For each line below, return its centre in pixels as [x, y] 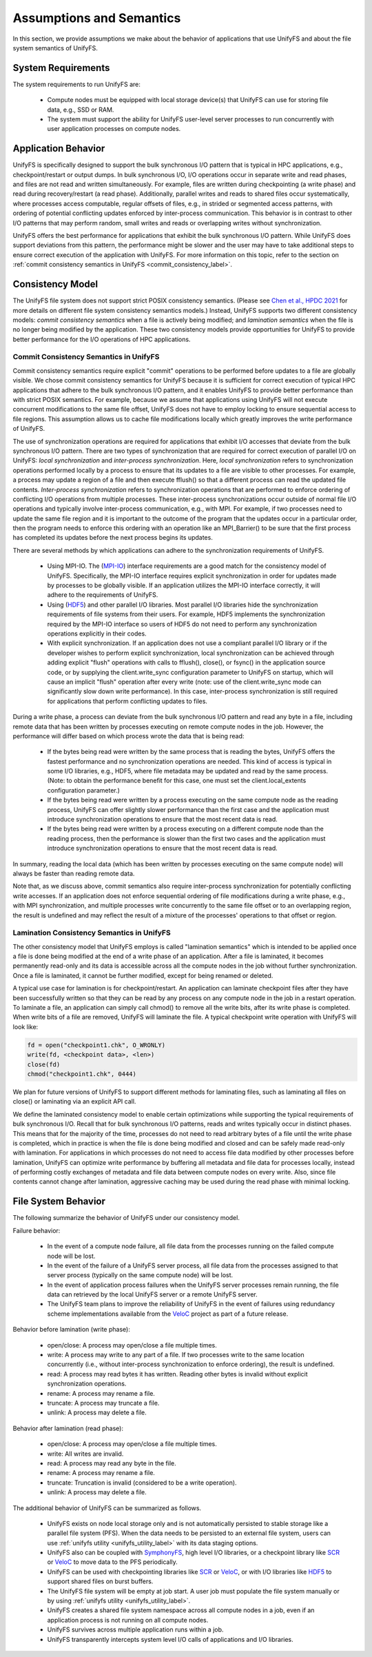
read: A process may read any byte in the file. [112, 1463]
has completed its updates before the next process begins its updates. [113, 538]
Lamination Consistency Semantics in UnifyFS [92, 933]
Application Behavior [59, 149]
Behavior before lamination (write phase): [71, 1330]
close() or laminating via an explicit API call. [74, 1101]
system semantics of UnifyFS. [55, 48]
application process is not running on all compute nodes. [128, 1620]
